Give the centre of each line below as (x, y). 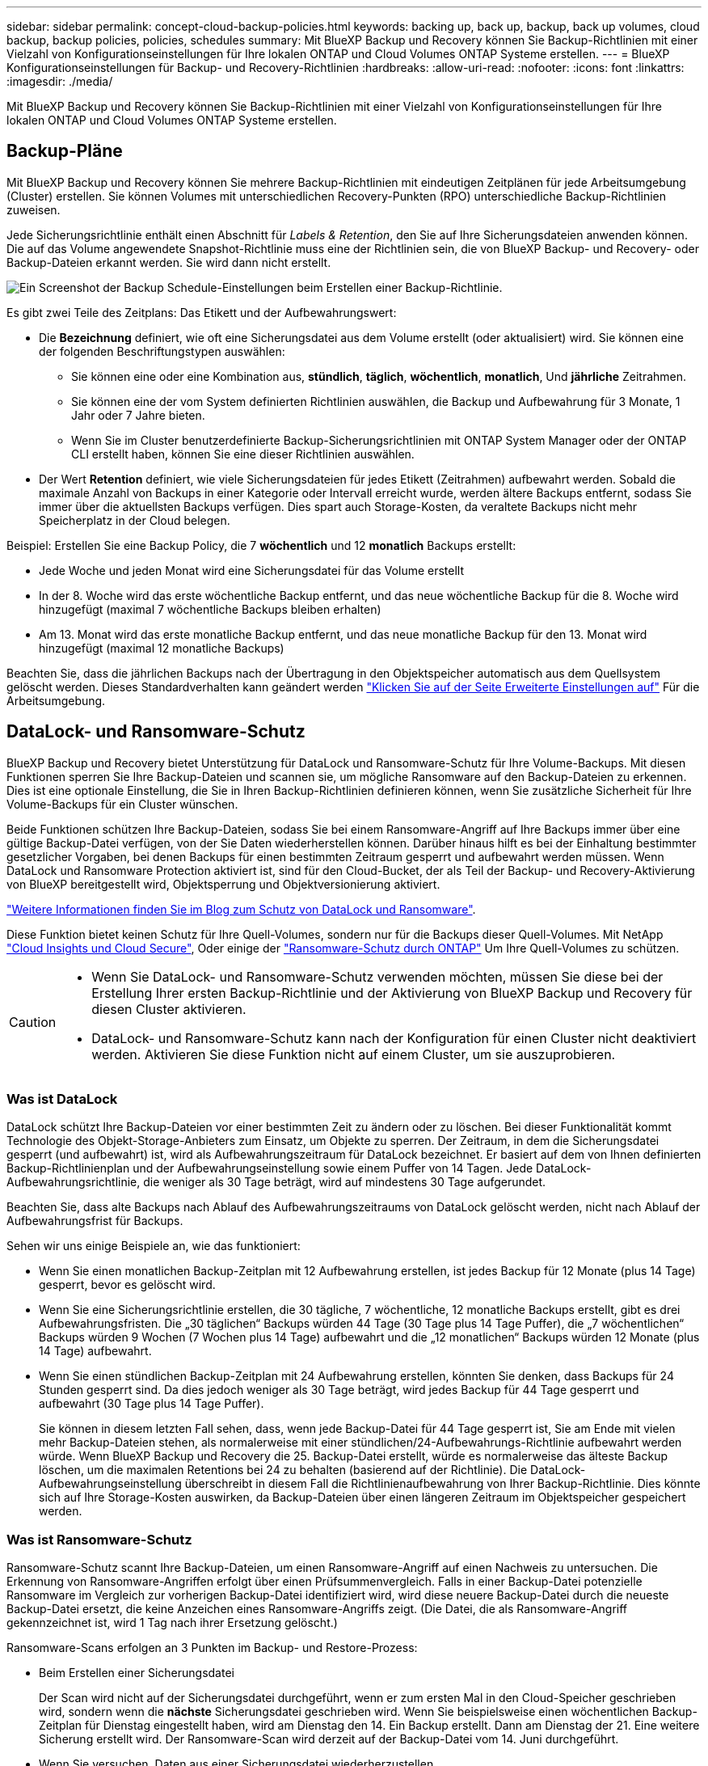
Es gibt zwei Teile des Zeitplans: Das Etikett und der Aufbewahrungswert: (202, 312)
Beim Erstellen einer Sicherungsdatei (137, 1673)
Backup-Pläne (65, 151)
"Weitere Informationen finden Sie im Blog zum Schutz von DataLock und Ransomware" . (241, 909)
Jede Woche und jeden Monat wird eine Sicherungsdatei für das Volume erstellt (252, 570)
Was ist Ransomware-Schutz (99, 1539)
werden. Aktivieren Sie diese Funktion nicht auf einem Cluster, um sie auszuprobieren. (354, 1054)
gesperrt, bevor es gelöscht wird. (127, 1285)
